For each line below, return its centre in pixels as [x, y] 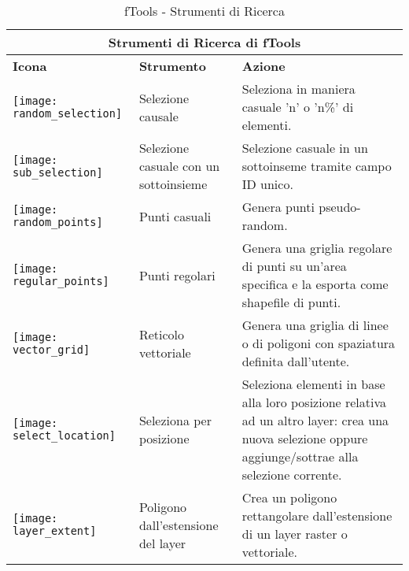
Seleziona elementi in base [313, 384]
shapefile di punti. [291, 302]
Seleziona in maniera [298, 89]
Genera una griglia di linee [315, 325]
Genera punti [278, 207]
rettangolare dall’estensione [317, 515]
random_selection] [68, 113]
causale [158, 116]
